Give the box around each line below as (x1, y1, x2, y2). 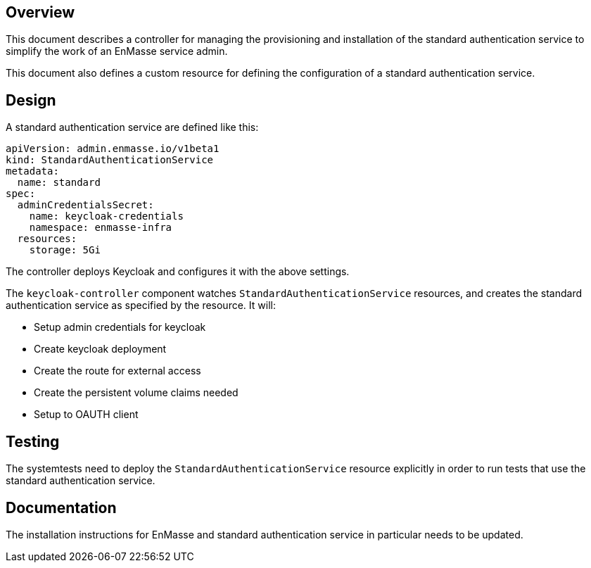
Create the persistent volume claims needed (34, 386, 239, 399)
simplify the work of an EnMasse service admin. (6, 45, 228, 58)
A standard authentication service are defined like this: (6, 121, 259, 134)
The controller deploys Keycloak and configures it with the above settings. (6, 265, 350, 278)
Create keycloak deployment (34, 343, 167, 355)
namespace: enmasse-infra (29, 222, 172, 234)
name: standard (17, 177, 101, 189)
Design (6, 91, 56, 109)
